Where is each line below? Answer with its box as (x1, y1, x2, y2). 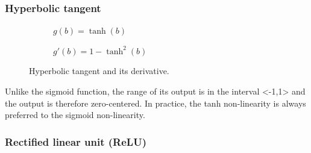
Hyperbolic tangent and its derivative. (29, 64, 169, 77)
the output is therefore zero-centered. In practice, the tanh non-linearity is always (5, 96, 306, 109)
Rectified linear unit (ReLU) (5, 134, 146, 149)
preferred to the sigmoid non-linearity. (5, 108, 145, 121)
